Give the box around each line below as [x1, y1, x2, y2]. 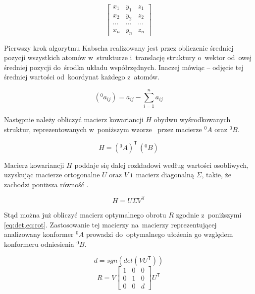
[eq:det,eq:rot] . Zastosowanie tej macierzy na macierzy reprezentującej [4, 219, 217, 229]
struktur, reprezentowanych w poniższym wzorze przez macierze [4, 124, 202, 134]
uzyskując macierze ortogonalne [4, 169, 100, 180]
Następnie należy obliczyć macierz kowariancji [4, 114, 144, 125]
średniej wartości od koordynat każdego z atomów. [4, 72, 160, 82]
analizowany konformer [4, 229, 74, 239]
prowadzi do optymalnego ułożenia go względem [86, 229, 233, 239]
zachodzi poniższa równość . [4, 179, 89, 189]
